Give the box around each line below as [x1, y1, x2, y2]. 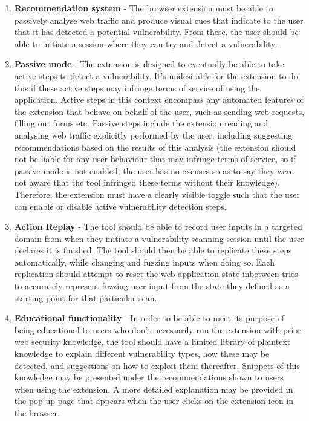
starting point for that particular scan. [14, 291, 157, 304]
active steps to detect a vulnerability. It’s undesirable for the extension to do [14, 69, 298, 82]
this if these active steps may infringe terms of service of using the [14, 81, 260, 94]
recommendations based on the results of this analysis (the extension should [14, 140, 296, 153]
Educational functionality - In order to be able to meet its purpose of [14, 312, 284, 324]
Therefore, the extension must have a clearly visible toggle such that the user [14, 188, 301, 200]
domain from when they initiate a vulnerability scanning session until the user [14, 232, 304, 244]
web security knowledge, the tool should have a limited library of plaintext [14, 335, 291, 348]
